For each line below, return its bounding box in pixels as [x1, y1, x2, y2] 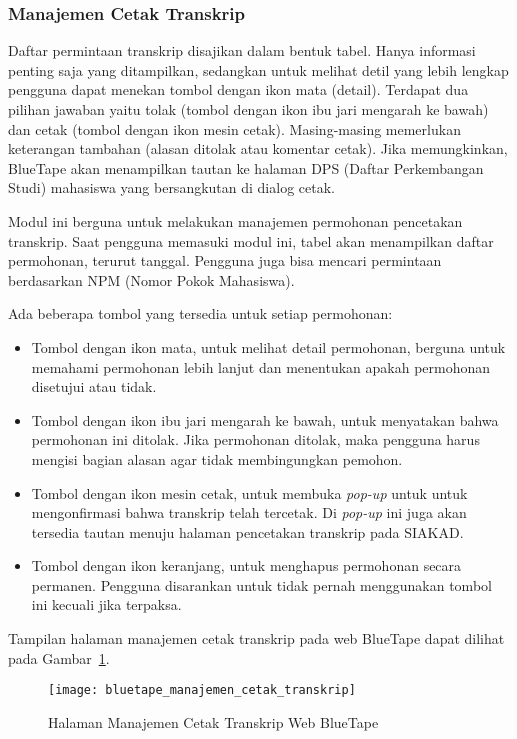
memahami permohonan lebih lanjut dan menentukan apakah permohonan [31, 356, 491, 377]
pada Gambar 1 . [8, 647, 110, 668]
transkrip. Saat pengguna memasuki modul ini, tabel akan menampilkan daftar [8, 230, 494, 251]
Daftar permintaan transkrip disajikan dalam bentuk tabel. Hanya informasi [8, 40, 476, 61]
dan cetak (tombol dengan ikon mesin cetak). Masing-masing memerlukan [8, 118, 461, 139]
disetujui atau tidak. [31, 376, 157, 397]
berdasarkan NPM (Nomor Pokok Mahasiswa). [8, 269, 295, 290]
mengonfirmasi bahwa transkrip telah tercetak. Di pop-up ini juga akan [31, 502, 467, 523]
